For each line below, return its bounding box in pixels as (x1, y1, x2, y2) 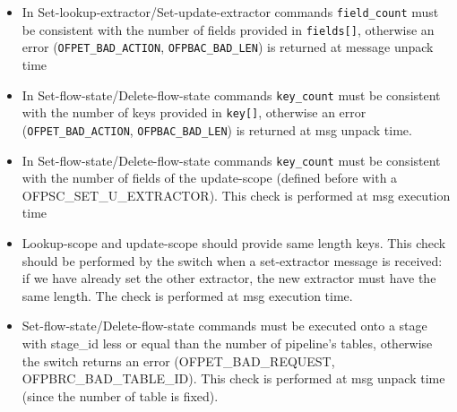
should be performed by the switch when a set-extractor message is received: (22, 251, 443, 270)
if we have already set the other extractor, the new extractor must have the (22, 269, 436, 288)
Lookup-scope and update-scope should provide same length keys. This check (22, 233, 446, 252)
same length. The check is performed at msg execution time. (22, 286, 353, 305)
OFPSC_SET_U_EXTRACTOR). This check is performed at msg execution (22, 185, 451, 204)
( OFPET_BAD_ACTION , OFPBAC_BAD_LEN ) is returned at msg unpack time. (22, 120, 412, 139)
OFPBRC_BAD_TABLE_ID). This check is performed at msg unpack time (22, 369, 445, 388)
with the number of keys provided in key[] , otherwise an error (22, 103, 366, 122)
